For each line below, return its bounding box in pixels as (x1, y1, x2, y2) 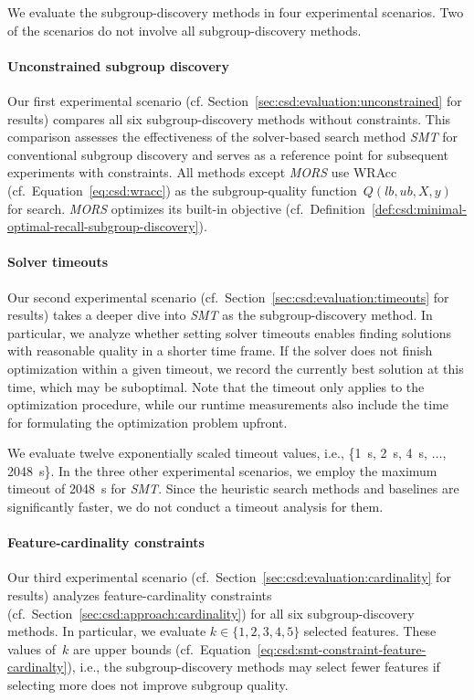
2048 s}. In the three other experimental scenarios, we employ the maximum (7, 461, 437, 480)
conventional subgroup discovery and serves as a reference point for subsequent (7, 144, 448, 164)
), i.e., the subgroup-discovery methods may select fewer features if (67, 657, 440, 676)
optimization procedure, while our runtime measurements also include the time (7, 395, 449, 414)
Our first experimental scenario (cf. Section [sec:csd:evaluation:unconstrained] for (7, 90, 462, 110)
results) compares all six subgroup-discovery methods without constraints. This (7, 109, 451, 128)
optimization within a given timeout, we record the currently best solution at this (7, 358, 464, 377)
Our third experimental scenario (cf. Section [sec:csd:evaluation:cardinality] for (7, 567, 451, 587)
